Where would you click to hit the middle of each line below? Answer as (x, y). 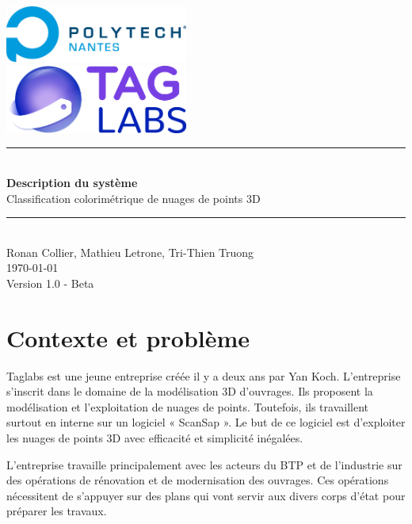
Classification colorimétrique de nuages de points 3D (134, 198)
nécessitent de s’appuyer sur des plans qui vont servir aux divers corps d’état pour (206, 495)
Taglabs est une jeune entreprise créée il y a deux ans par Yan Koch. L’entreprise (204, 375)
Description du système (72, 182)
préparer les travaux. (57, 511)
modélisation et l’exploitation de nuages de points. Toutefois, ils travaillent (188, 406)
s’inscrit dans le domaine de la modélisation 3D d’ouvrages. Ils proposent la (190, 391)
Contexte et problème (128, 337)
